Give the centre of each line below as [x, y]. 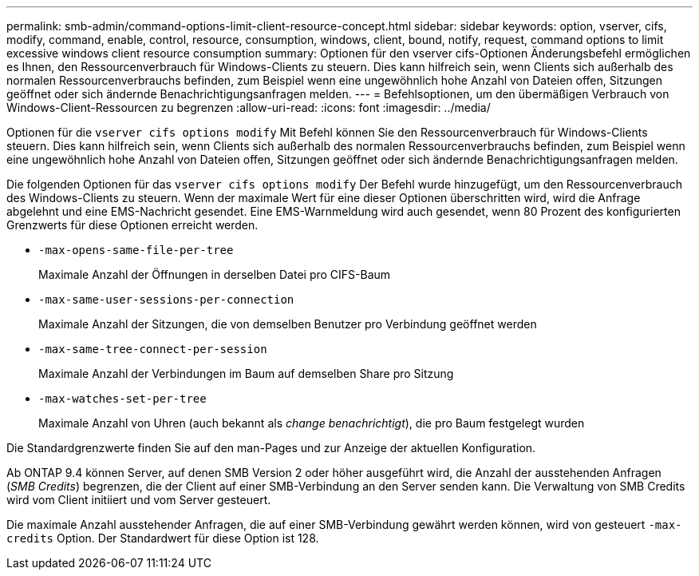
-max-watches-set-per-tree [122, 399]
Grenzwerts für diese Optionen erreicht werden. [132, 225]
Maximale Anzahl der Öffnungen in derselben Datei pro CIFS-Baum [215, 274]
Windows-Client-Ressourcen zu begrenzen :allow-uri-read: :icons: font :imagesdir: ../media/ [249, 107]
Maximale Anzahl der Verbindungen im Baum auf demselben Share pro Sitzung [246, 373]
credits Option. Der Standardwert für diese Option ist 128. [163, 538]
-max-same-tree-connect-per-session [153, 349]
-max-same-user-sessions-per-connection [166, 300]
